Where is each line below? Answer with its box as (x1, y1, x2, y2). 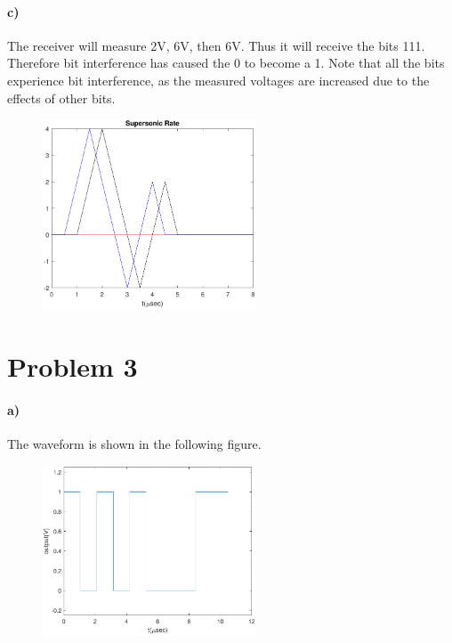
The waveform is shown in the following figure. (7, 435, 262, 453)
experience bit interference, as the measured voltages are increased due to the (7, 70, 430, 89)
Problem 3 (7, 348, 138, 385)
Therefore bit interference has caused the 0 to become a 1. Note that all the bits (7, 53, 445, 72)
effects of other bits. (7, 88, 116, 107)
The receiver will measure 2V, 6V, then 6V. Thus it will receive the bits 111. (7, 36, 425, 54)
